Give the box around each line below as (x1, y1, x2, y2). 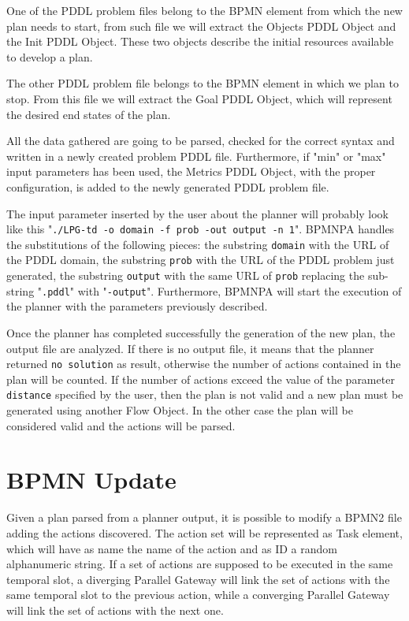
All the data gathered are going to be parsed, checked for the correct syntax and (6, 132, 395, 149)
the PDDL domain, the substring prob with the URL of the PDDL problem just (6, 251, 395, 268)
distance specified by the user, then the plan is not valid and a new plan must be (6, 386, 403, 403)
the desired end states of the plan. (6, 106, 171, 122)
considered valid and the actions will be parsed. (6, 417, 236, 433)
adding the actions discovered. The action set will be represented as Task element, (6, 525, 403, 541)
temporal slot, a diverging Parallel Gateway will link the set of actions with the (6, 571, 390, 587)
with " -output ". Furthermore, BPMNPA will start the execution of (77, 282, 402, 299)
